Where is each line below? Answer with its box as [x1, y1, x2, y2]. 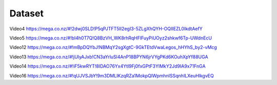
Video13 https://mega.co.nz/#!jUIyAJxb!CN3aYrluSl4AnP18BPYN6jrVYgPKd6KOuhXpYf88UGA [9, 54, 208, 60]
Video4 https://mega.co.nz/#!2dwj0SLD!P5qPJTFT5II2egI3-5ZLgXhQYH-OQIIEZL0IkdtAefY [9, 26, 203, 32]
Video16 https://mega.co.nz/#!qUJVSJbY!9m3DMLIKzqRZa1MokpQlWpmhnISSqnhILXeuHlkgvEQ [9, 72, 214, 79]
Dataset [9, 8, 44, 19]
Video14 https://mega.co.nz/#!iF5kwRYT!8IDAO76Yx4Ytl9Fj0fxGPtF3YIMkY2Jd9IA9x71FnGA [9, 63, 206, 69]
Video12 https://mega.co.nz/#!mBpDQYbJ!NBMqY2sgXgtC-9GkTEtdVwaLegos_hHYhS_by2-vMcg [9, 44, 217, 51]
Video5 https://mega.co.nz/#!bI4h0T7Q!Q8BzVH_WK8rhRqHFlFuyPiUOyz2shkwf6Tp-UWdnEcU [9, 35, 212, 41]
